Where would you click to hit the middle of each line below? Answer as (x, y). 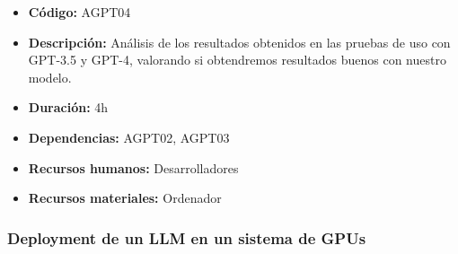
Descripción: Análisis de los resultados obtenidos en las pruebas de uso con (239, 42)
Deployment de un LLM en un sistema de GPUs (187, 237)
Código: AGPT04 (79, 12)
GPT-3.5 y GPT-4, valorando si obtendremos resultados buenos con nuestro (237, 60)
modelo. (50, 77)
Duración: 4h (68, 107)
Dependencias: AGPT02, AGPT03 (129, 137)
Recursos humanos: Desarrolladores (133, 167)
